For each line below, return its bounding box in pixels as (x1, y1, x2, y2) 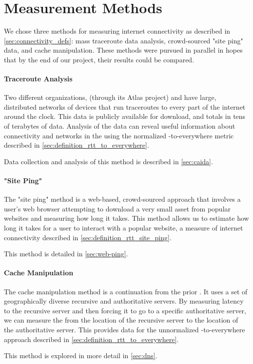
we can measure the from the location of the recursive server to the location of (4, 315, 238, 325)
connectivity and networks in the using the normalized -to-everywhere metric (4, 130, 234, 140)
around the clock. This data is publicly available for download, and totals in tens (4, 111, 246, 121)
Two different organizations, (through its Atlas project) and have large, (4, 92, 216, 102)
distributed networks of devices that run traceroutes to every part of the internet (4, 101, 246, 112)
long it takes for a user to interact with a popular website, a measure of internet (4, 223, 243, 233)
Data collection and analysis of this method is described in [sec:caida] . (4, 156, 213, 166)
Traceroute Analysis (4, 74, 73, 84)
